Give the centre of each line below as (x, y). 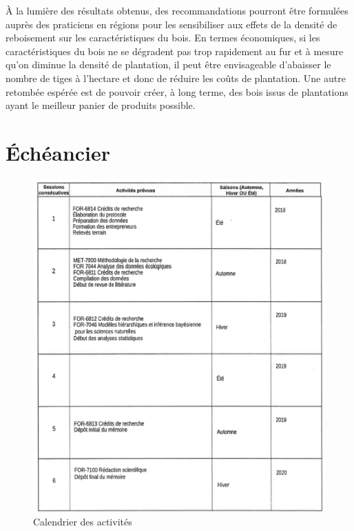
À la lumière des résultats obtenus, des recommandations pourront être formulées (177, 10)
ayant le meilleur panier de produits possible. (101, 105)
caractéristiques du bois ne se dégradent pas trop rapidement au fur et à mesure (175, 51)
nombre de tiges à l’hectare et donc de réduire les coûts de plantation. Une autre (176, 78)
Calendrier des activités (83, 522)
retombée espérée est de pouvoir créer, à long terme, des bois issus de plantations (177, 91)
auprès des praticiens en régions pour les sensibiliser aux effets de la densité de (171, 24)
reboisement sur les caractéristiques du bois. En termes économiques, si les (163, 38)
